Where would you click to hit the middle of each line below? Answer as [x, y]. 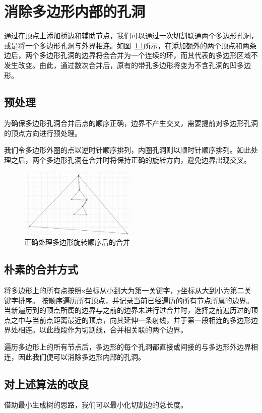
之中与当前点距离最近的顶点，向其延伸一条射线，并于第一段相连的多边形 [131, 320]
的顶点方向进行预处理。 [43, 133]
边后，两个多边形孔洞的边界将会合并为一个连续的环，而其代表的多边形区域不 [131, 55]
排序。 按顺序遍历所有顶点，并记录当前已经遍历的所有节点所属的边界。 [136, 300]
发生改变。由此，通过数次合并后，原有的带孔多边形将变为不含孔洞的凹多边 [127, 65]
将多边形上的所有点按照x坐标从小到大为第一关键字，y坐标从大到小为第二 [124, 290]
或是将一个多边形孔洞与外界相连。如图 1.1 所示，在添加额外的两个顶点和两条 [130, 45]
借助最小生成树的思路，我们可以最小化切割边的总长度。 [96, 405]
